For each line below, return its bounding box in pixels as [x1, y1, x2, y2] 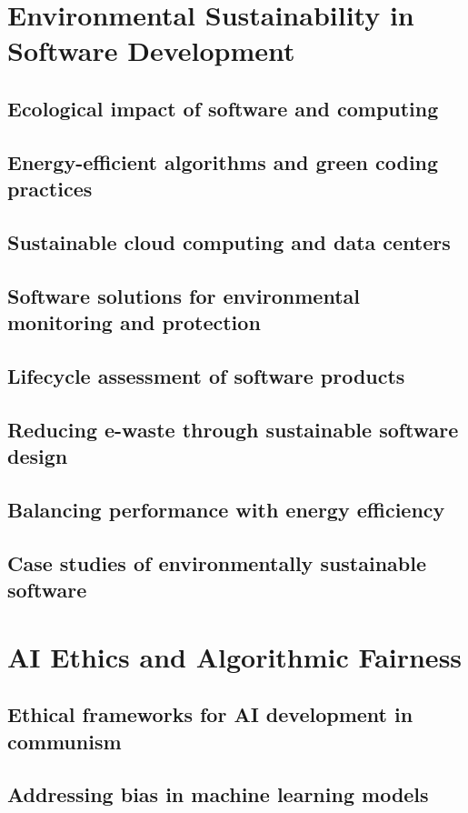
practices [7, 175, 93, 203]
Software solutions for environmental [7, 281, 360, 309]
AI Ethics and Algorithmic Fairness [7, 637, 463, 675]
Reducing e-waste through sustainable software [7, 415, 459, 443]
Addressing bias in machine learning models [7, 780, 429, 808]
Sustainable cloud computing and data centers [7, 227, 451, 256]
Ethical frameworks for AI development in [7, 700, 413, 728]
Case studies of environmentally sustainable [7, 548, 427, 577]
